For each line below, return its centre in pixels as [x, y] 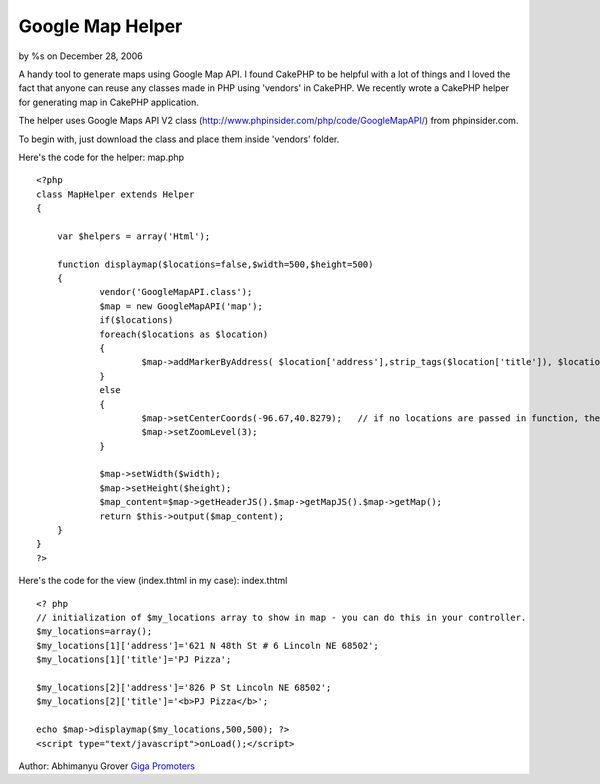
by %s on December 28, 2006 [81, 56]
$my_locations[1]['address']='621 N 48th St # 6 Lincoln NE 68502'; [207, 645]
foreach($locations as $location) [184, 334]
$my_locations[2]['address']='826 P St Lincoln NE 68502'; [184, 687]
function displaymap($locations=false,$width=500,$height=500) [215, 264]
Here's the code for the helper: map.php [101, 157]
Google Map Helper [100, 26]
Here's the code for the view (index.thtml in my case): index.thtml [153, 581]
